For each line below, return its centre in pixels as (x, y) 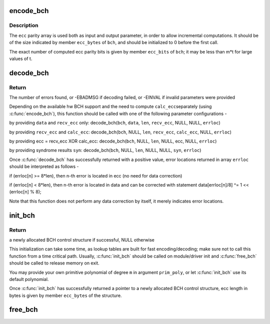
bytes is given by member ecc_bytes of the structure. (65, 295)
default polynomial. (29, 279)
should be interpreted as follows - (44, 166)
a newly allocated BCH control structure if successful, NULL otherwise (82, 239)
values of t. (21, 58)
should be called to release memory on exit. (54, 263)
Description (24, 25)
